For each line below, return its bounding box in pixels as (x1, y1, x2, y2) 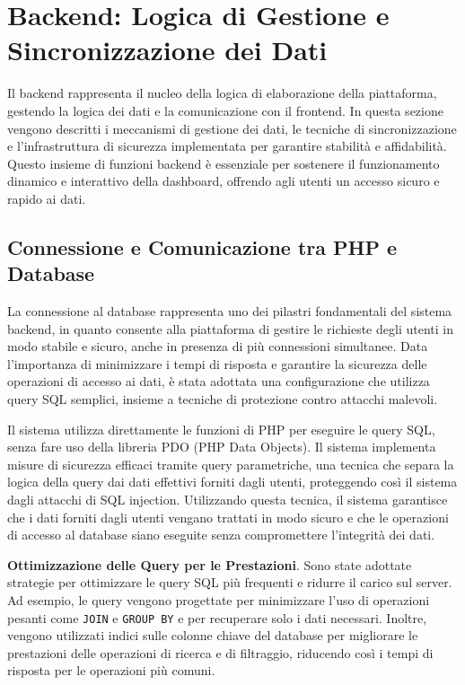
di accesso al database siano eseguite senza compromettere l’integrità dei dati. (7, 525, 435, 544)
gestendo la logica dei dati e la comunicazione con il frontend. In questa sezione (7, 101, 443, 119)
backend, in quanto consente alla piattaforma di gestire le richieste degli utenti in (7, 319, 453, 338)
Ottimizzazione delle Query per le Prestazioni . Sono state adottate (7, 555, 412, 574)
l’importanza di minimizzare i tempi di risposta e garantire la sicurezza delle (7, 354, 427, 373)
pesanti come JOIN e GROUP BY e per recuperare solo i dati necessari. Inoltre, (7, 608, 427, 627)
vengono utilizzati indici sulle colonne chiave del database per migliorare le (7, 626, 418, 645)
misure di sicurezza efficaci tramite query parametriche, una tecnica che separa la (7, 454, 454, 473)
